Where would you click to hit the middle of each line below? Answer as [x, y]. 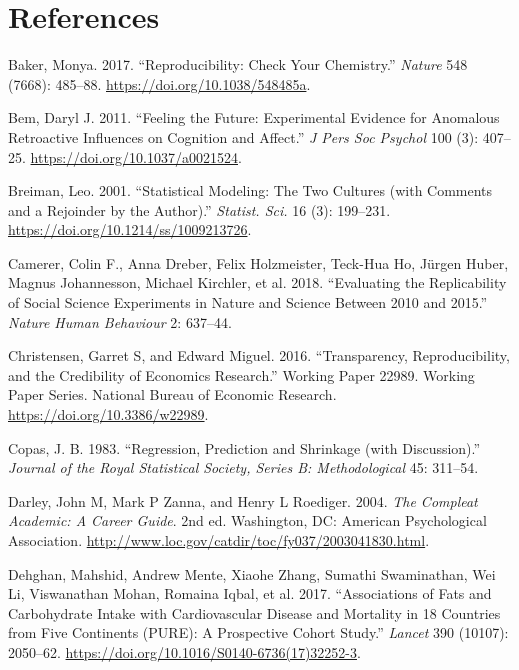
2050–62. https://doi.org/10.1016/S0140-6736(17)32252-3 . [184, 651]
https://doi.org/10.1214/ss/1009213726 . [130, 229]
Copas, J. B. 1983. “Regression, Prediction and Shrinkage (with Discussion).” [244, 447]
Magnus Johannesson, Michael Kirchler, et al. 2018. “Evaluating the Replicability [257, 282]
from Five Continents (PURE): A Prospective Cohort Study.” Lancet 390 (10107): [258, 632]
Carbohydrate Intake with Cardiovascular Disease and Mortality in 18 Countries [254, 612]
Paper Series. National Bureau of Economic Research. [172, 394]
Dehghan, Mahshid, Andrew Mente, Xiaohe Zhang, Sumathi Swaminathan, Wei [252, 573]
